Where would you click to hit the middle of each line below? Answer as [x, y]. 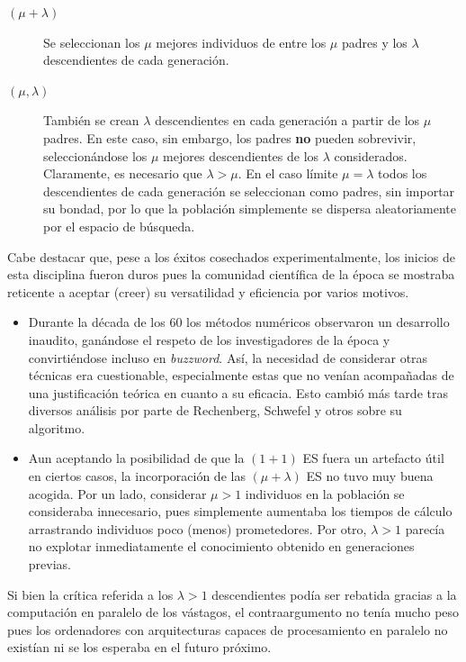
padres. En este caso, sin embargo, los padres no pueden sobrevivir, [230, 137]
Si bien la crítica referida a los [90, 594]
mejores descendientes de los [241, 155]
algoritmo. [57, 427]
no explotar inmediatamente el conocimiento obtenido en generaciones [221, 546]
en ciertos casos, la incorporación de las [137, 476]
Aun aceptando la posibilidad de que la [136, 458]
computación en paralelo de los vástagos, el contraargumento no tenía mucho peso [233, 612]
